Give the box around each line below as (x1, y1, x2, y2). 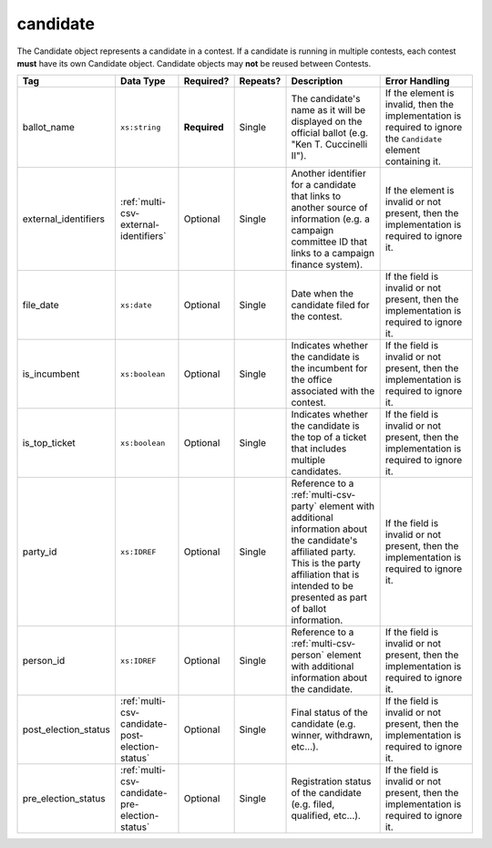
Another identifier (291, 167, 366, 180)
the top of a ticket (291, 431, 367, 444)
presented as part (291, 591, 368, 604)
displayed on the (291, 115, 363, 128)
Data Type (119, 75, 166, 88)
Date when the (291, 287, 354, 300)
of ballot (291, 603, 327, 615)
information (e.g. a (291, 212, 371, 225)
